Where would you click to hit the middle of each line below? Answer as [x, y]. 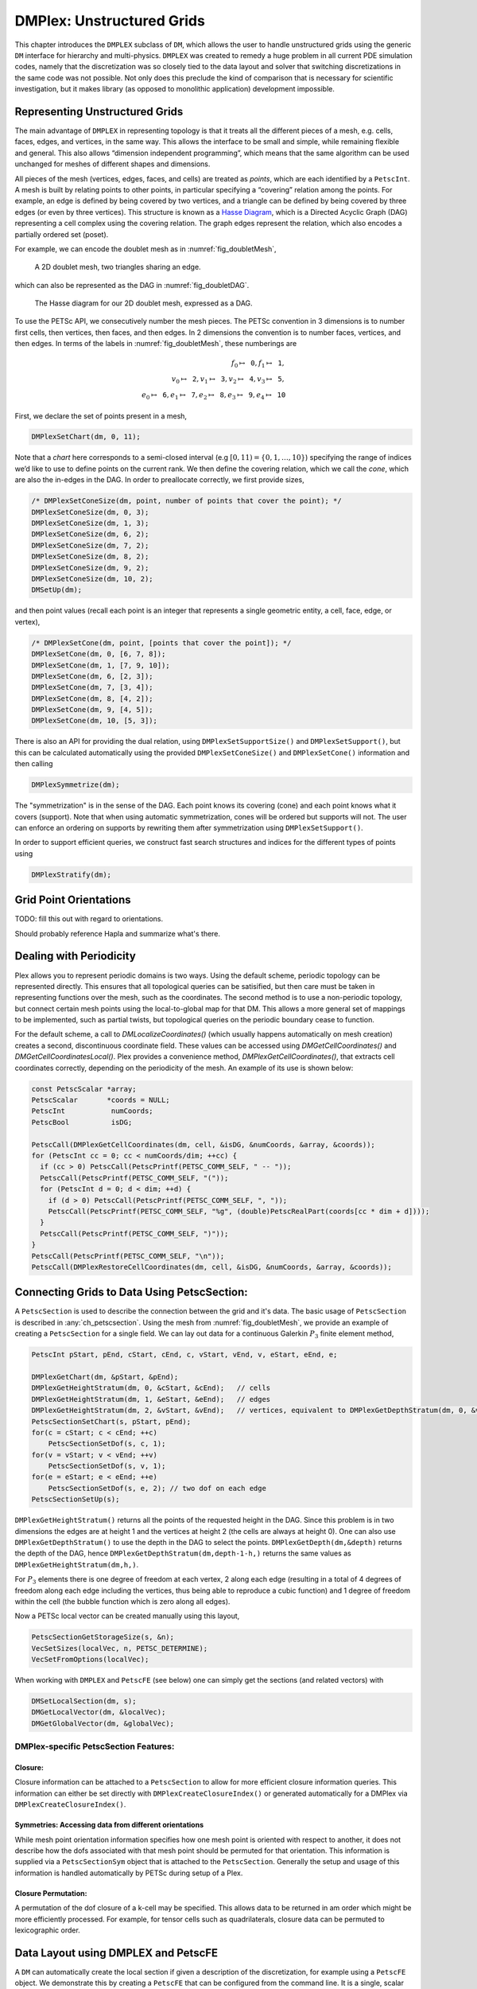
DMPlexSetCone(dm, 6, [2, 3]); [93, 676]
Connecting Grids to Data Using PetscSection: [131, 1292]
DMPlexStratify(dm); [71, 874]
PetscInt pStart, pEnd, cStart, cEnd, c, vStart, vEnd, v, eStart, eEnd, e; [184, 1355]
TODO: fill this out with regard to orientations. [89, 919]
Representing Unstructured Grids [99, 111]
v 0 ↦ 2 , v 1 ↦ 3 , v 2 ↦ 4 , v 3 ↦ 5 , [228, 380]
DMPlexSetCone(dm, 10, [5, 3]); [95, 721]
